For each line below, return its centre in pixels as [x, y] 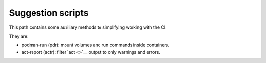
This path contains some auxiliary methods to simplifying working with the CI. [88, 27]
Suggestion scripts [49, 13]
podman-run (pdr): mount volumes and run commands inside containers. [96, 45]
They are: [19, 36]
